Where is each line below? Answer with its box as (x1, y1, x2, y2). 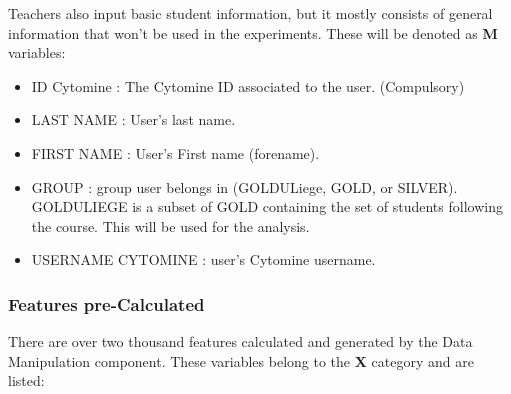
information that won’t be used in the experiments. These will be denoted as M (8, 22, 498, 43)
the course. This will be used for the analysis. (31, 215, 310, 236)
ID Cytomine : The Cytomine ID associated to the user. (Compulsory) (31, 75, 465, 96)
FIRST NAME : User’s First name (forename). (31, 142, 320, 163)
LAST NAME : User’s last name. (31, 109, 236, 130)
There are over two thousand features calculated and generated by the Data (8, 331, 473, 352)
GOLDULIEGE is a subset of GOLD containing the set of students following (31, 196, 503, 217)
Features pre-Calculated (8, 291, 205, 316)
